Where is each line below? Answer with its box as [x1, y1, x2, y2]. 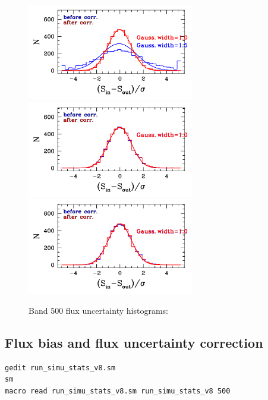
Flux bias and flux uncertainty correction [5, 333, 263, 351]
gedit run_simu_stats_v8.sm [5, 363, 116, 372]
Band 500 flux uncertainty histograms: [29, 304, 168, 316]
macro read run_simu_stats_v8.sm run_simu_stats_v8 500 [5, 386, 231, 395]
